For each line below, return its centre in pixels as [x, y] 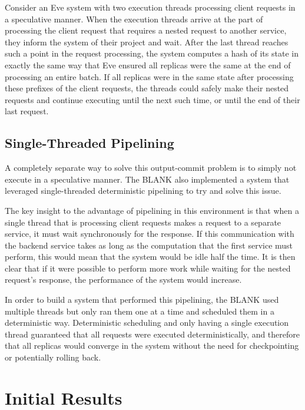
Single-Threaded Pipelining [89, 143]
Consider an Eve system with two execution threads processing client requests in [150, 7]
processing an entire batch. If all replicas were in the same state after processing [149, 76]
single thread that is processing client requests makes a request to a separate [143, 222]
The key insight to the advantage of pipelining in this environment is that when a [152, 210]
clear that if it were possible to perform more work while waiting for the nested [148, 268]
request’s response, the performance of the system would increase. [123, 280]
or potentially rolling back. [53, 357]
